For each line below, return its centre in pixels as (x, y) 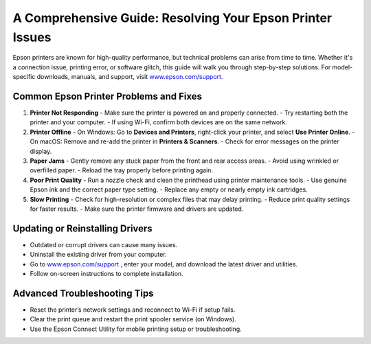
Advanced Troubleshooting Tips (83, 293)
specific (24, 77)
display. (41, 151)
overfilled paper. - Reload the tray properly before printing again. (121, 170)
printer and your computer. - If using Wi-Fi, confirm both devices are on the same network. (159, 122)
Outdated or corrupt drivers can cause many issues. (104, 244)
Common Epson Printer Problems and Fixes (108, 96)
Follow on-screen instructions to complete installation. (106, 274)
